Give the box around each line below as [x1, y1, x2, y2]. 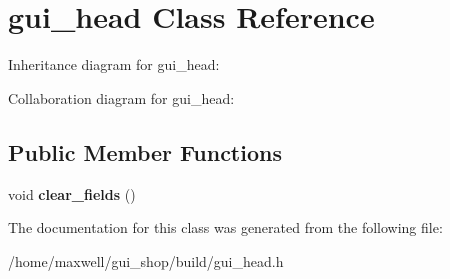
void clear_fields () [8, 183, 136, 204]
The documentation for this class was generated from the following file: [8, 217, 443, 238]
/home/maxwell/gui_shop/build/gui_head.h [8, 250, 284, 271]
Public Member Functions [8, 136, 282, 167]
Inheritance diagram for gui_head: [8, 54, 220, 75]
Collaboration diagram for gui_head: [8, 87, 235, 108]
